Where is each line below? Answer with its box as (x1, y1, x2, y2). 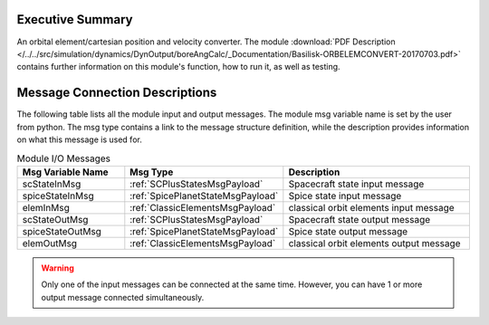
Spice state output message (288, 225, 408, 237)
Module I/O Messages (16, 152, 111, 165)
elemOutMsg (22, 236, 77, 249)
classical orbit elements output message (288, 236, 461, 249)
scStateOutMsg (22, 213, 89, 225)
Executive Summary (16, 12, 133, 27)
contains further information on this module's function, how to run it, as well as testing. (16, 62, 340, 72)
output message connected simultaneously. (41, 292, 205, 302)
